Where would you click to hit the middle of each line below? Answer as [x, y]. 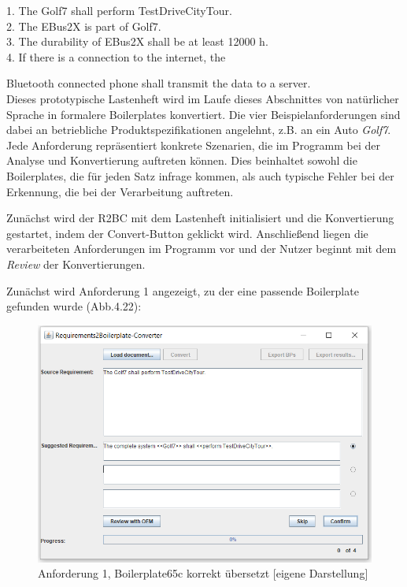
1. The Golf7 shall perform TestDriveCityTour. [119, 10]
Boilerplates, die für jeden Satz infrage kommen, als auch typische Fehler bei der [200, 175]
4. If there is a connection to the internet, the [116, 56]
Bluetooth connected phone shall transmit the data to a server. [159, 83]
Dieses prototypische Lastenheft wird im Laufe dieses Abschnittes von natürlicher [203, 98]
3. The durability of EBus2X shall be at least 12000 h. [137, 41]
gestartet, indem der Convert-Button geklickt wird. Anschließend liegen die [187, 233]
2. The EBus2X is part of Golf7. [84, 26]
